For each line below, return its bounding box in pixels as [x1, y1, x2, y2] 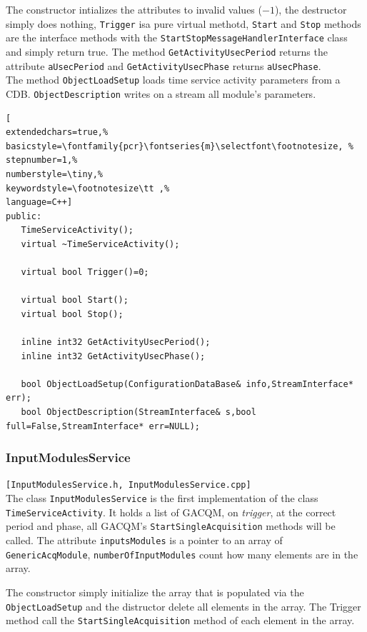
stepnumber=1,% [6, 155, 78, 166]
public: [6, 211, 42, 221]
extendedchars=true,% [6, 127, 109, 138]
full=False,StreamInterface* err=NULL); [6, 421, 201, 431]
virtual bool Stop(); [21, 309, 124, 319]
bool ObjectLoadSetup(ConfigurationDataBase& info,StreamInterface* [21, 378, 353, 389]
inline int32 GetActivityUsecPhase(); [21, 351, 206, 361]
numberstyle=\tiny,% [6, 169, 104, 179]
